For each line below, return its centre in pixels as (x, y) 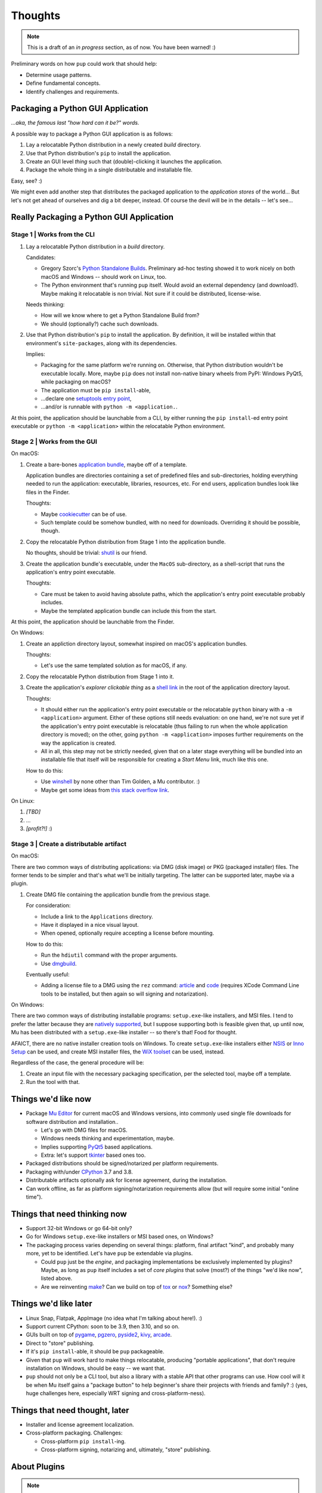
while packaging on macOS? (76, 382)
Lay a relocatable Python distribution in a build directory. (95, 246)
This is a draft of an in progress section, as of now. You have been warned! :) (121, 47)
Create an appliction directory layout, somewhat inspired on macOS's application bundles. (137, 643)
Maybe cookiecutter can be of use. (84, 514)
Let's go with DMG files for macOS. (84, 1130)
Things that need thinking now (69, 1214)
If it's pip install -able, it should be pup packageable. (95, 1351)
